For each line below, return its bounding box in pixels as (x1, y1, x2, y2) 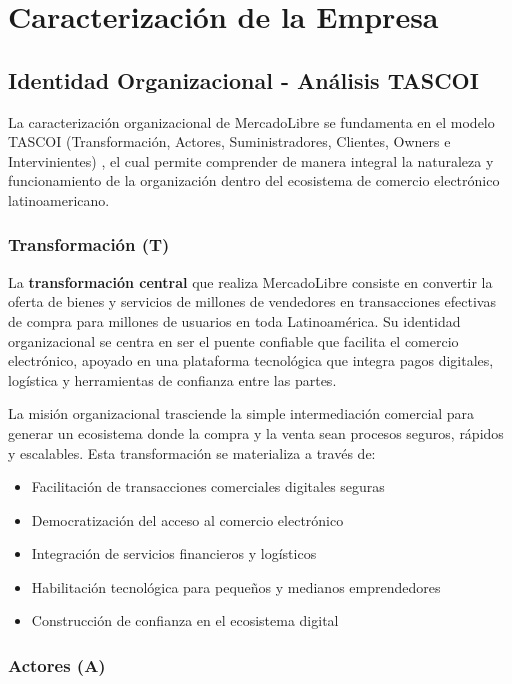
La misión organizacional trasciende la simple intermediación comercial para (8, 403, 475, 424)
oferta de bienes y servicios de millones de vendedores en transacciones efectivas (8, 291, 496, 312)
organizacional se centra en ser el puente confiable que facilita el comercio (8, 330, 459, 351)
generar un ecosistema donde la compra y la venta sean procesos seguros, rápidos (8, 422, 504, 443)
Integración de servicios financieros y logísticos (31, 543, 317, 564)
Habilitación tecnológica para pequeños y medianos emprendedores (31, 576, 441, 597)
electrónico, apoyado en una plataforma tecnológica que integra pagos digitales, (8, 350, 494, 371)
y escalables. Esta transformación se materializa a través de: (8, 442, 376, 463)
